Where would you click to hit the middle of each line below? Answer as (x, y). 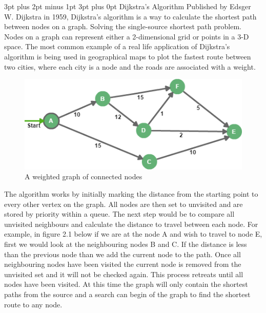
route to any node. (33, 304)
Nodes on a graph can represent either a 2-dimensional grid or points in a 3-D (127, 36)
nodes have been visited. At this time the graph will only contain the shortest (126, 284)
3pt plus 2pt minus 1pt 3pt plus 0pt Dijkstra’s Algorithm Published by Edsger (128, 6)
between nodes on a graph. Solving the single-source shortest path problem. (123, 26)
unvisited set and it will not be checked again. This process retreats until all (124, 274)
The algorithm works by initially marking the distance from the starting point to (131, 194)
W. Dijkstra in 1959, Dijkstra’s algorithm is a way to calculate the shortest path (130, 16)
